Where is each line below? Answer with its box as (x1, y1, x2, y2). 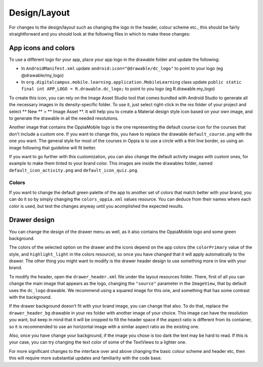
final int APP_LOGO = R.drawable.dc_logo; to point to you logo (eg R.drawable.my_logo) (21, 86, 215, 92)
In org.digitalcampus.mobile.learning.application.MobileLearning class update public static (21, 79, 242, 85)
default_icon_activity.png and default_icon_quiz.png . (9, 167, 139, 173)
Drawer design (9, 216, 55, 224)
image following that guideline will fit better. (9, 145, 97, 150)
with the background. (9, 294, 52, 300)
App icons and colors (9, 44, 75, 52)
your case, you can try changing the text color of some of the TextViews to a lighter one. (9, 339, 187, 345)
